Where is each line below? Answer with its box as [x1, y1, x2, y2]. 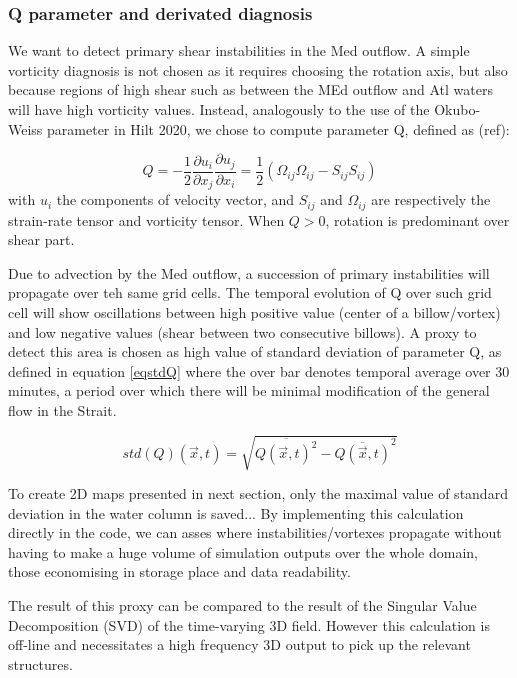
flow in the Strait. [8, 399, 117, 420]
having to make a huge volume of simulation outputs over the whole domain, [8, 541, 478, 562]
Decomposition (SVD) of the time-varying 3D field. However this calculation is [8, 614, 490, 635]
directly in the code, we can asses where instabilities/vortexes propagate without [8, 522, 502, 543]
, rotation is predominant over [325, 209, 510, 230]
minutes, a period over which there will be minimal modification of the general [8, 380, 490, 401]
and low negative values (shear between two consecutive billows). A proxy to [8, 321, 477, 342]
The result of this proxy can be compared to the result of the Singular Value [8, 595, 477, 616]
